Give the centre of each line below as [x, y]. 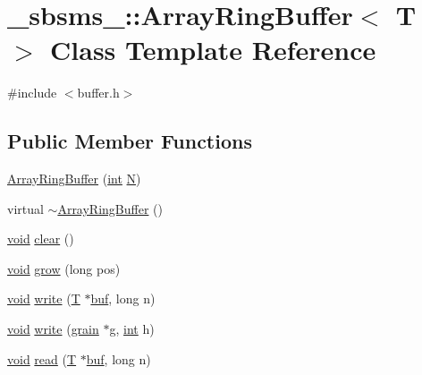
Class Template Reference [213, 50]
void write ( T [44, 298]
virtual [25, 208]
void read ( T [42, 358]
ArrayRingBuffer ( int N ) [74, 179]
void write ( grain [53, 329]
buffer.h [98, 93]
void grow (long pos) [64, 268]
